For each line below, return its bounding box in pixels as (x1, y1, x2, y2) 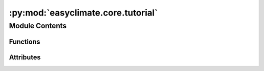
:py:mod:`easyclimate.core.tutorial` (9, 7, 158, 18)
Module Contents (9, 21, 67, 30)
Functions (9, 37, 41, 46)
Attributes (9, 53, 41, 61)
